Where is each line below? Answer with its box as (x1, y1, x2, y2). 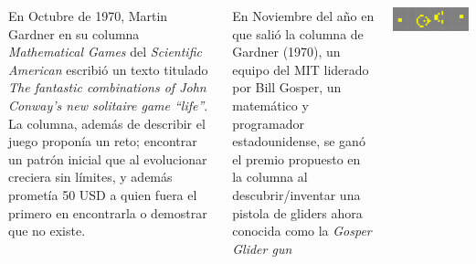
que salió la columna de (232, 24, 364, 43)
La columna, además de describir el (8, 113, 206, 132)
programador (232, 113, 304, 132)
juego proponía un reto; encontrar (8, 132, 197, 151)
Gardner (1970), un (232, 42, 341, 61)
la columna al (232, 167, 308, 186)
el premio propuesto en (232, 149, 361, 168)
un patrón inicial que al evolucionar (8, 149, 207, 168)
